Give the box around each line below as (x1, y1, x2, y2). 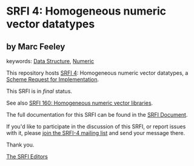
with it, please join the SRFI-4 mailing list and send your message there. (6, 130, 186, 136)
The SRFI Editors (6, 153, 48, 160)
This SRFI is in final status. (6, 88, 73, 95)
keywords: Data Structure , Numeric (6, 58, 95, 64)
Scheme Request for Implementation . (6, 76, 99, 83)
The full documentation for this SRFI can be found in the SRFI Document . (6, 111, 188, 118)
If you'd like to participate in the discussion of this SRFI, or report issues (6, 123, 186, 130)
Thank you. (6, 141, 35, 148)
